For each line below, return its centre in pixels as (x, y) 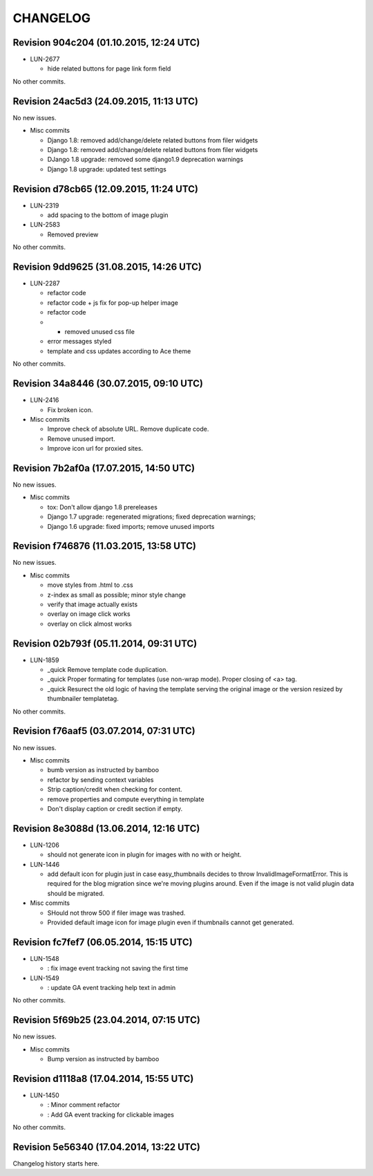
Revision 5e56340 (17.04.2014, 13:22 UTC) (106, 1147)
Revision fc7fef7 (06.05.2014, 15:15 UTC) (103, 942)
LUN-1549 (45, 978)
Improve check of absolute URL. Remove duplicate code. (128, 429)
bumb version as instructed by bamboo (103, 770)
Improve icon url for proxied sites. (95, 449)
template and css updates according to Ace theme (119, 351)
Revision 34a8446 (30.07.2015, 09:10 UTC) (108, 384)
